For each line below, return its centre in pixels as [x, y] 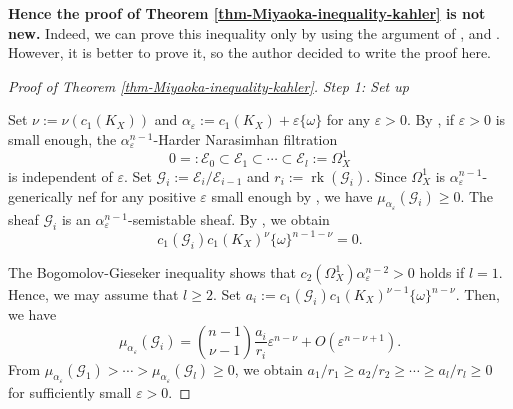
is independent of [60, 175]
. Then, [477, 294]
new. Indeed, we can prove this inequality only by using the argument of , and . [254, 32]
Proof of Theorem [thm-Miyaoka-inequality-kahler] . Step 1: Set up [208, 85]
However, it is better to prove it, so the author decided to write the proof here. [250, 52]
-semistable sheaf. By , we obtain [229, 218]
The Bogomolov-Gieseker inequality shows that [152, 272]
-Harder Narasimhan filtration [245, 138]
